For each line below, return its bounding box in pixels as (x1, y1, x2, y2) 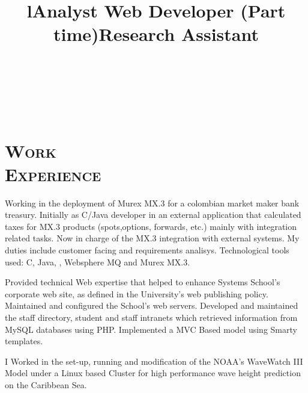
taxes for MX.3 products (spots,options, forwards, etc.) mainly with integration (5, 220, 297, 232)
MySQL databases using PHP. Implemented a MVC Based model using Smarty (5, 323, 297, 335)
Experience (5, 161, 101, 186)
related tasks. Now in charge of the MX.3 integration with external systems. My (5, 232, 300, 244)
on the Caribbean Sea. (5, 378, 87, 391)
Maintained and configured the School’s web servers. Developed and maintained (5, 299, 298, 312)
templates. (5, 335, 43, 347)
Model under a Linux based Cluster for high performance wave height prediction (5, 367, 301, 379)
